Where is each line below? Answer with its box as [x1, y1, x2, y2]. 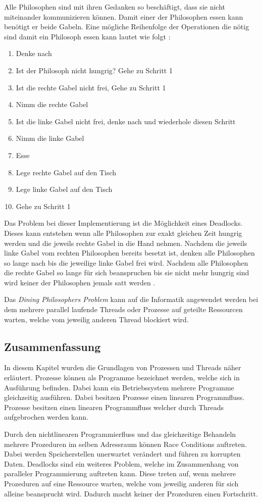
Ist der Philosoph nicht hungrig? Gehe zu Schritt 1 [16, 65, 173, 75]
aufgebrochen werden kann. [4, 412, 88, 422]
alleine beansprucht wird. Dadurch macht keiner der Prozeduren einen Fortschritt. [4, 488, 258, 498]
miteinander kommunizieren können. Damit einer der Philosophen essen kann [4, 11, 243, 22]
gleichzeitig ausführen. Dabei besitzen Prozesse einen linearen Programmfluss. [4, 392, 245, 403]
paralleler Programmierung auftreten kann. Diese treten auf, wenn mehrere [4, 468, 236, 479]
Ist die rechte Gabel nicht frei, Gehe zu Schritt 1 [16, 82, 166, 92]
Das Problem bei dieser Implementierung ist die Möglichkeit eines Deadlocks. [4, 218, 243, 228]
